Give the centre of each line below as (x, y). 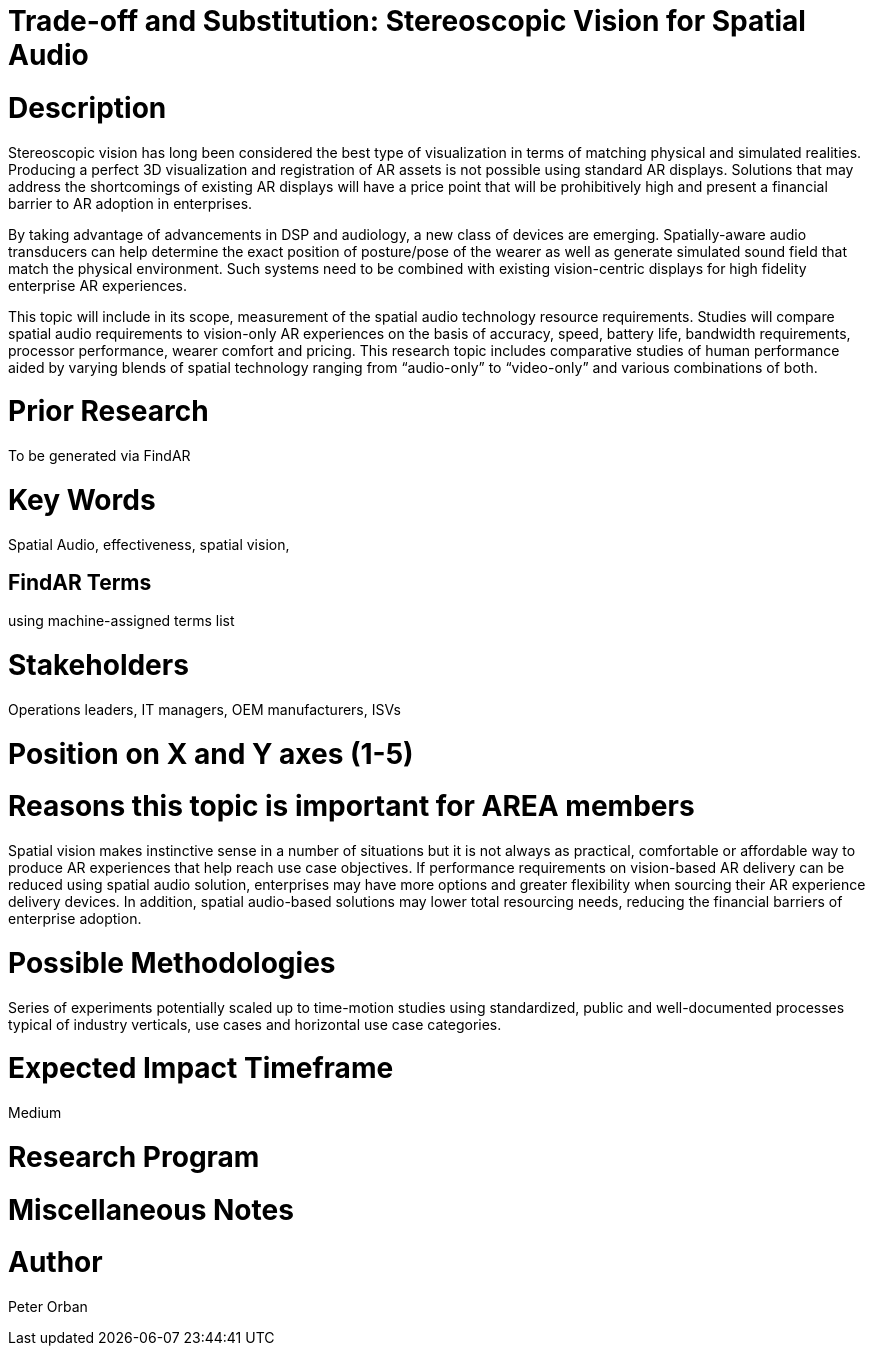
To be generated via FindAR (99, 455)
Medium (35, 1113)
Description (87, 107)
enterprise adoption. (75, 919)
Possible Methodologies (172, 962)
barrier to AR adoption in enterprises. (130, 203)
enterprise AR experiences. (98, 285)
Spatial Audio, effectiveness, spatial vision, (149, 544)
